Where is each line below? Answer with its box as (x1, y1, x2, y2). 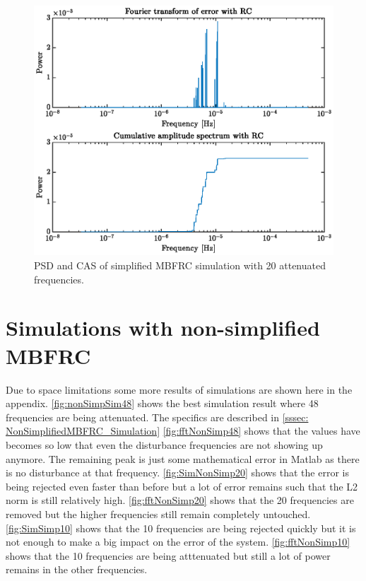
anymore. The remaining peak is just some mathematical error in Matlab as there (6, 451, 360, 466)
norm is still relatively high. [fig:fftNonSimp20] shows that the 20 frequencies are (6, 493, 354, 507)
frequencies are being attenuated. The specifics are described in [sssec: (6, 409, 309, 424)
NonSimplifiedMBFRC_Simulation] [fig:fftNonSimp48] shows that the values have (6, 423, 360, 438)
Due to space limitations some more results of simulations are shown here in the (6, 382, 353, 397)
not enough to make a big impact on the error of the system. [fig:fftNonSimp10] (6, 534, 350, 549)
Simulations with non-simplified (6, 313, 320, 342)
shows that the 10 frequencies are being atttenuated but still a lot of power (6, 548, 331, 563)
